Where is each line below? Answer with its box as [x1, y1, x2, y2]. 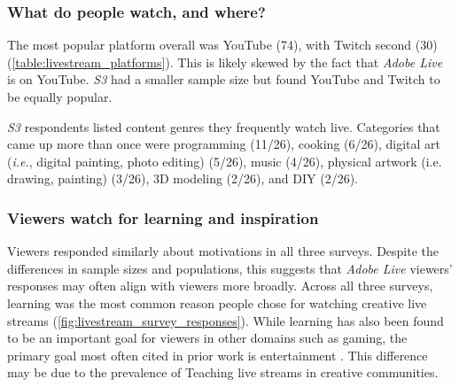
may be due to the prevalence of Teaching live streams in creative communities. [7, 363, 439, 382]
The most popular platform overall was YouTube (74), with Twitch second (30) [7, 35, 438, 54]
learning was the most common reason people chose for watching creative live [7, 293, 427, 312]
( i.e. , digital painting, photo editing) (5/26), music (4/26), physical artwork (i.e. [7, 151, 442, 170]
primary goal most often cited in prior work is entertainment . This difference [7, 345, 428, 364]
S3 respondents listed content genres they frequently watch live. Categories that [7, 117, 440, 135]
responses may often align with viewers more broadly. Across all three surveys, [7, 276, 433, 295]
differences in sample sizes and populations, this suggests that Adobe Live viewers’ [7, 259, 453, 277]
